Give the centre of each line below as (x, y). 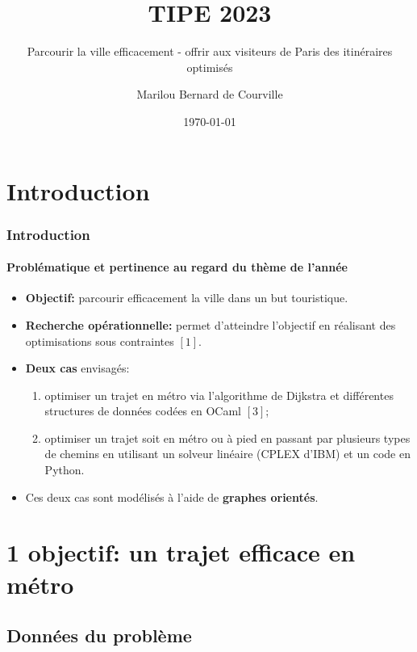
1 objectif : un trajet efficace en (181, 552)
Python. (65, 470)
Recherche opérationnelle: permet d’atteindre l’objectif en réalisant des (211, 324)
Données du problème (99, 635)
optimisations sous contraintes (100, 341)
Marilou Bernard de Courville (210, 94)
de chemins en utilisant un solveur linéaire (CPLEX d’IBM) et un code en (227, 454)
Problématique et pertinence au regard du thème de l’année (177, 267)
